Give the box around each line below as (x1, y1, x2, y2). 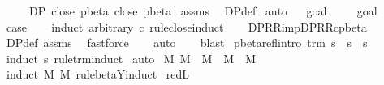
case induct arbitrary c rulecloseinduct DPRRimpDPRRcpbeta (6, 18, 367, 35)
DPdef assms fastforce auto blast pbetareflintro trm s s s (6, 34, 368, 51)
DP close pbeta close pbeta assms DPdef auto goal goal (28, 2, 378, 19)
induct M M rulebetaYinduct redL (6, 66, 190, 83)
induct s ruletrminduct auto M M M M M (6, 49, 257, 66)
